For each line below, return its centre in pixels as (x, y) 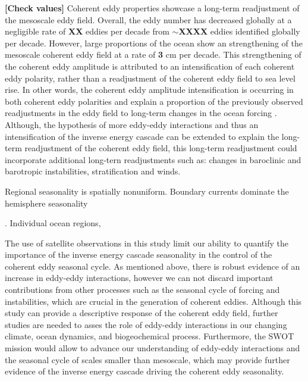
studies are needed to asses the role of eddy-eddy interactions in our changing (146, 324)
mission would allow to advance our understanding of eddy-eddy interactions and (153, 348)
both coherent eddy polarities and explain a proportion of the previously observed (154, 101)
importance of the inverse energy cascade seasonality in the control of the (139, 254)
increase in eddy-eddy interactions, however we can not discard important (139, 278)
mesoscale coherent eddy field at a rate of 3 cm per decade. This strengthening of (153, 54)
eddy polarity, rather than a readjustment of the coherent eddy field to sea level (150, 78)
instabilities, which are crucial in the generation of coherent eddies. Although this (153, 301)
